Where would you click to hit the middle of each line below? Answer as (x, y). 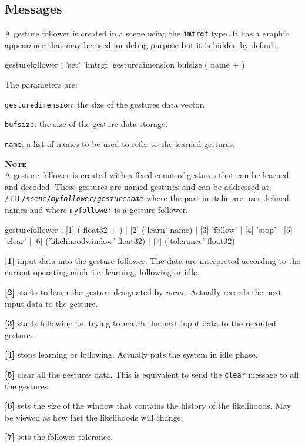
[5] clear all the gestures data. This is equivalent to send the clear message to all (152, 374)
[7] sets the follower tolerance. (59, 437)
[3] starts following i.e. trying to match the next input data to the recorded (140, 323)
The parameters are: (41, 84)
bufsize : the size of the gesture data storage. (86, 124)
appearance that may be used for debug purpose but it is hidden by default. (142, 44)
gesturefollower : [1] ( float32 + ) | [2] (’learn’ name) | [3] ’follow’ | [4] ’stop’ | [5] (149, 229)
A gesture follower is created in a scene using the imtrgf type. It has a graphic (147, 33)
